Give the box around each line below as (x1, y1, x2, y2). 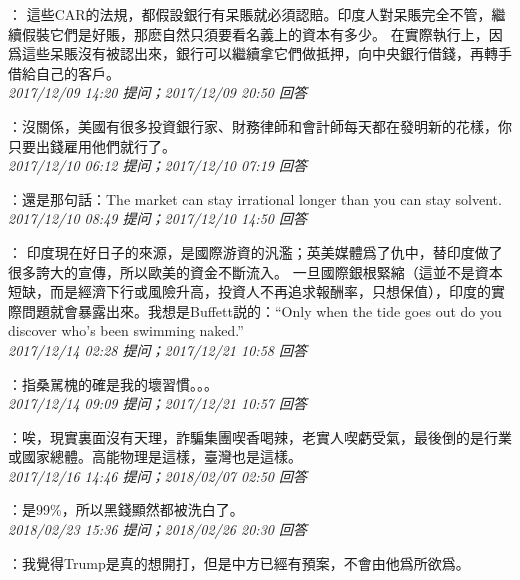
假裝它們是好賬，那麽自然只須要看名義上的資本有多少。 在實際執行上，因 (21, 23, 503, 44)
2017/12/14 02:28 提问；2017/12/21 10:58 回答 (8, 339, 307, 360)
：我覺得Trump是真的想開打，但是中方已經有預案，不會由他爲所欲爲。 (8, 552, 470, 573)
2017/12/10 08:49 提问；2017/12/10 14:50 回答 (8, 208, 307, 229)
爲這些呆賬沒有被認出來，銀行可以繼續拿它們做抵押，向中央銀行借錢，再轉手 (8, 43, 512, 64)
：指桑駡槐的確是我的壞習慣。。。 (8, 373, 218, 394)
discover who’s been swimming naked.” (8, 320, 244, 341)
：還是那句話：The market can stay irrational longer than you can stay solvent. (8, 188, 502, 209)
